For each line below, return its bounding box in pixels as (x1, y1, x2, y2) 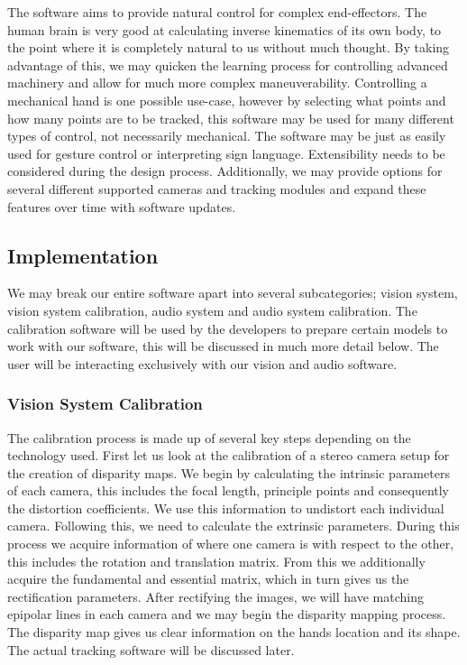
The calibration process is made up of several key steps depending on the (7, 428, 411, 447)
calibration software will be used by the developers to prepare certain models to (7, 319, 448, 337)
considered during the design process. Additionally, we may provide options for (7, 162, 443, 180)
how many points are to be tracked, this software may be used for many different (7, 108, 454, 127)
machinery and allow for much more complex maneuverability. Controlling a (7, 73, 427, 92)
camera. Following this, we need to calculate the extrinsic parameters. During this (7, 516, 460, 535)
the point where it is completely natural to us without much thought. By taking (7, 38, 450, 57)
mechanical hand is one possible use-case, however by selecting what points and (7, 90, 446, 109)
